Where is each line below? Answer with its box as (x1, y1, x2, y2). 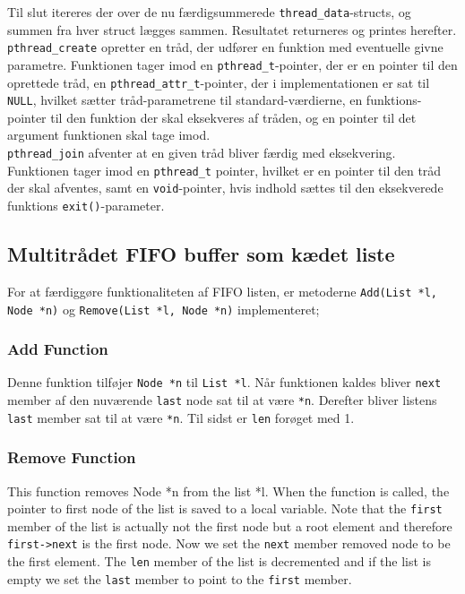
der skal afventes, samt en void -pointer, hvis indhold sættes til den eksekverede (7, 178, 443, 197)
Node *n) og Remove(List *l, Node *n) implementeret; (7, 299, 320, 318)
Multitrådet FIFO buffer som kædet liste (7, 240, 395, 268)
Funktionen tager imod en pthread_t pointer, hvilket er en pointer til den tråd (7, 160, 442, 179)
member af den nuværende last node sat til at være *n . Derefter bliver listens (7, 391, 437, 409)
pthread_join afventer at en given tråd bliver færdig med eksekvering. (7, 143, 396, 162)
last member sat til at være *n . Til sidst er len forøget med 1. (7, 408, 355, 426)
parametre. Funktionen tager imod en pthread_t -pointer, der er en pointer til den (7, 55, 458, 73)
